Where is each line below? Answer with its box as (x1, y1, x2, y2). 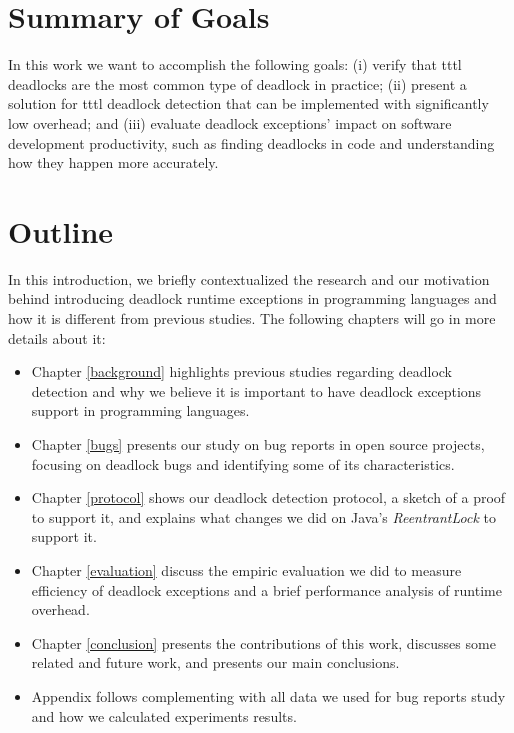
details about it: (8, 327, 106, 348)
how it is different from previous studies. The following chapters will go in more (8, 308, 496, 328)
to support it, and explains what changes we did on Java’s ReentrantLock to (31, 506, 496, 527)
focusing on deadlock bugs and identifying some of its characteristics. (31, 453, 455, 474)
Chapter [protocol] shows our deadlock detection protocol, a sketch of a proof (31, 487, 506, 508)
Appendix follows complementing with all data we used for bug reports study (31, 685, 506, 706)
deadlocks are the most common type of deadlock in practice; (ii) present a (8, 73, 467, 94)
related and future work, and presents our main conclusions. (31, 652, 400, 673)
